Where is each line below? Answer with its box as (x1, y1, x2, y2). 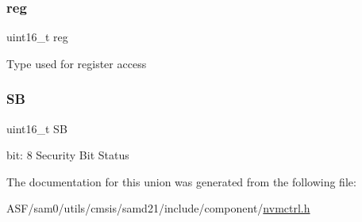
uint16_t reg (6, 29, 68, 45)
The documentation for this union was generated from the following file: (6, 173, 356, 189)
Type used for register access (6, 55, 147, 71)
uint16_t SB (6, 120, 67, 136)
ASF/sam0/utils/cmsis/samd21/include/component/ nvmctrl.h (6, 200, 310, 216)
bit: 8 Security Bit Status (6, 147, 129, 163)
